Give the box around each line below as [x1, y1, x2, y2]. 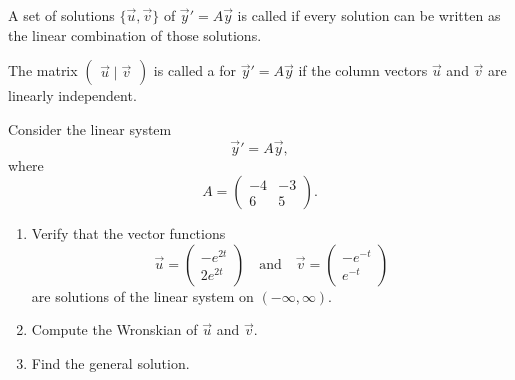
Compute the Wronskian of [31, 319, 198, 340]
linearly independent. [8, 85, 137, 106]
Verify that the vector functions [31, 223, 226, 244]
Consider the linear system [8, 118, 172, 139]
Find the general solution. [31, 352, 190, 373]
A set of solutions [8, 5, 115, 25]
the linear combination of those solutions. [8, 24, 262, 45]
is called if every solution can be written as [237, 5, 501, 25]
